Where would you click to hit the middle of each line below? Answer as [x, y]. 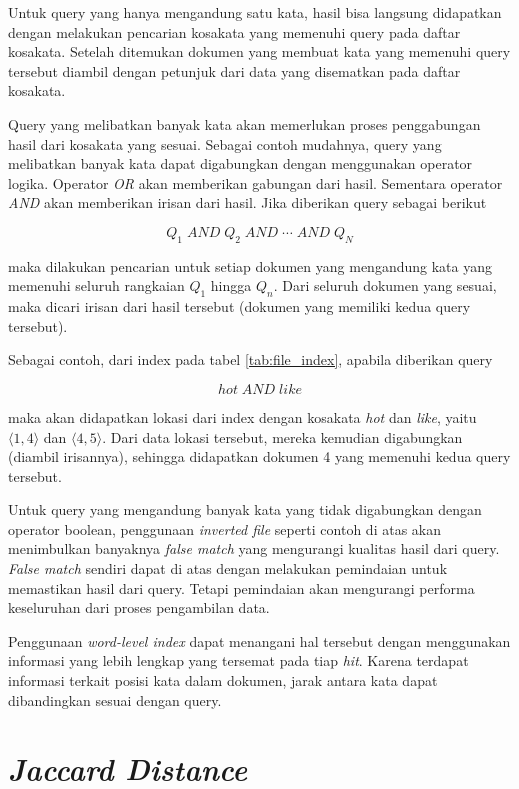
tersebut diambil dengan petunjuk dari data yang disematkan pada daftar [234, 70]
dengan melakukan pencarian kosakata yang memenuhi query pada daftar [234, 31]
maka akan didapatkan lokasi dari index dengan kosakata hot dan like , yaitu [242, 416]
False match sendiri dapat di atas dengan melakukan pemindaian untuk [228, 568]
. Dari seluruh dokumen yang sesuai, [385, 285]
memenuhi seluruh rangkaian [96, 285]
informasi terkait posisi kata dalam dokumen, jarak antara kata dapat [223, 680]
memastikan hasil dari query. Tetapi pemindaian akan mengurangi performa [241, 587]
